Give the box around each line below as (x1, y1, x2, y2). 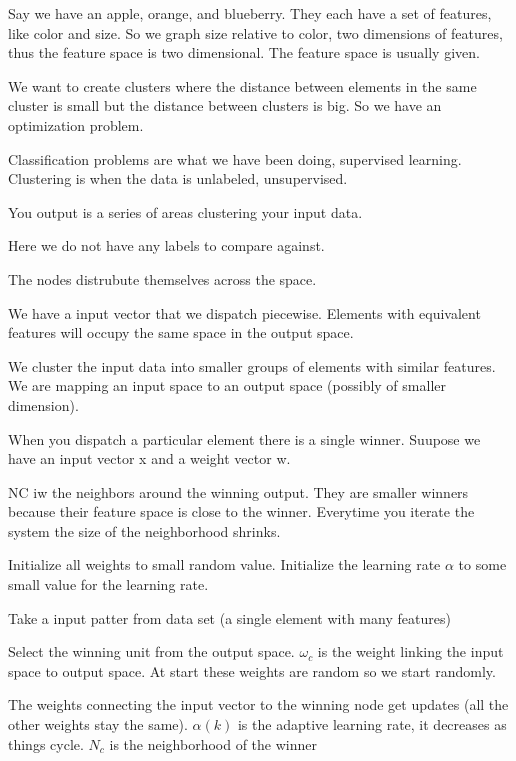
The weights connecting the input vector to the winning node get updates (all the (8, 694, 509, 715)
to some (458, 554, 507, 575)
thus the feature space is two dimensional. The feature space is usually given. (8, 42, 480, 63)
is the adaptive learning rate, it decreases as (237, 714, 507, 735)
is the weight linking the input (317, 641, 504, 662)
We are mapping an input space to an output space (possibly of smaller (8, 375, 446, 396)
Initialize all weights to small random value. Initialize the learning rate (8, 554, 441, 575)
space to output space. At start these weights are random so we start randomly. (8, 660, 496, 681)
